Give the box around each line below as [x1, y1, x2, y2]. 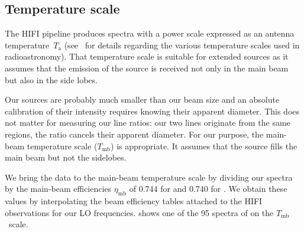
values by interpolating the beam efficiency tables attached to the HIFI [5, 195, 263, 207]
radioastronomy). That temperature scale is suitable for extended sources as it [5, 50, 289, 63]
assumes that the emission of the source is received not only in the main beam [5, 61, 289, 74]
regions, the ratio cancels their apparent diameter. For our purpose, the [5, 128, 264, 140]
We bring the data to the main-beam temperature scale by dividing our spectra [5, 171, 293, 183]
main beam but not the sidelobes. [5, 151, 127, 164]
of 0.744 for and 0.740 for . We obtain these [129, 182, 287, 195]
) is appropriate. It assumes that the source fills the [111, 139, 297, 152]
